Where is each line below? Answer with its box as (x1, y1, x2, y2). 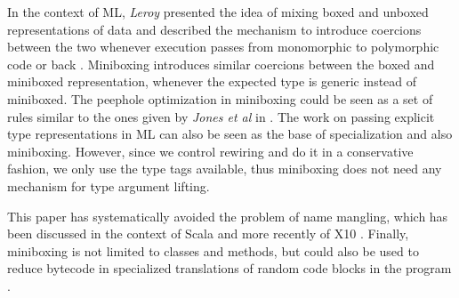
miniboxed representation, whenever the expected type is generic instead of (7, 72, 417, 91)
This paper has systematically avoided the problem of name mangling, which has (7, 206, 448, 225)
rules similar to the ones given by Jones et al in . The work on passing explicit (7, 107, 435, 125)
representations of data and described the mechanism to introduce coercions (7, 20, 422, 38)
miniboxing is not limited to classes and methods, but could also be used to (7, 241, 419, 260)
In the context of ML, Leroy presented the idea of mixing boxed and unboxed (7, 3, 429, 20)
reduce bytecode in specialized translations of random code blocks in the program (7, 259, 452, 278)
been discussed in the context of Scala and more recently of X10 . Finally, (7, 224, 409, 243)
